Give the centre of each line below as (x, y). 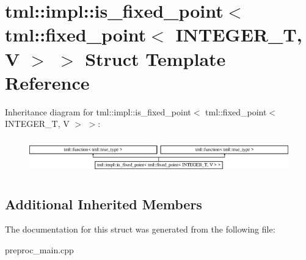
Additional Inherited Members (104, 204)
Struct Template (155, 58)
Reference (47, 82)
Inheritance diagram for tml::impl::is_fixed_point (98, 111)
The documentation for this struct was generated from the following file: (140, 229)
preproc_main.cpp (39, 250)
